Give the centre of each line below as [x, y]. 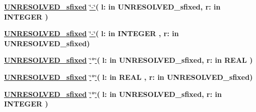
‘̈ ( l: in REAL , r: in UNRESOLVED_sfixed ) [174, 77]
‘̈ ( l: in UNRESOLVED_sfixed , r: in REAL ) [174, 60]
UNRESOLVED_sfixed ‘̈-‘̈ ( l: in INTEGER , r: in [91, 33]
